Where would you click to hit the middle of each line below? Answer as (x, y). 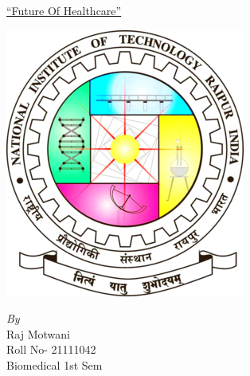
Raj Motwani (38, 333)
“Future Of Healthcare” (64, 10)
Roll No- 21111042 (51, 349)
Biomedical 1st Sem (55, 364)
